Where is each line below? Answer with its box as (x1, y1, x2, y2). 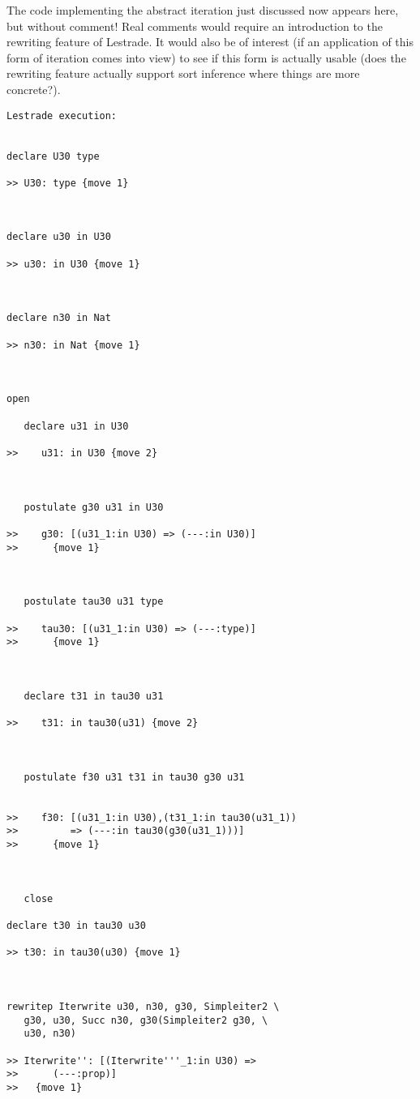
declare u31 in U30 (24, 420, 129, 432)
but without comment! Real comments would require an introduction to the (6, 17, 383, 34)
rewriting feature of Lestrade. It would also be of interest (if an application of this (6, 33, 414, 50)
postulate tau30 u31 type (24, 596, 164, 608)
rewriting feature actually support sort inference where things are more (6, 65, 360, 82)
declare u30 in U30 (6, 231, 111, 243)
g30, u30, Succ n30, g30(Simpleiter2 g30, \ (24, 1014, 268, 1026)
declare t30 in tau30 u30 (6, 919, 146, 931)
